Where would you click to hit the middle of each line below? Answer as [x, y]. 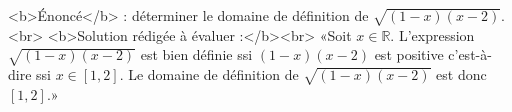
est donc [461, 74]
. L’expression [432, 34]
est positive [409, 54]
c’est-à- [470, 54]
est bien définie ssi [196, 54]
